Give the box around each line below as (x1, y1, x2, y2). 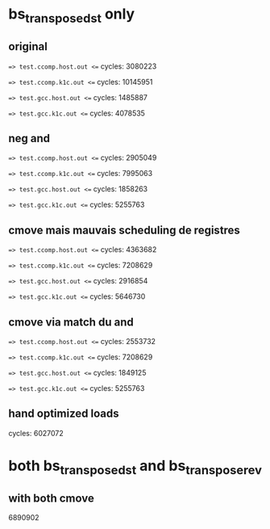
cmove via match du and (8, 315, 135, 329)
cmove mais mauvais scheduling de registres (8, 223, 240, 237)
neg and (8, 131, 51, 145)
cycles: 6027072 (8, 428, 64, 438)
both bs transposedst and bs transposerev (8, 457, 262, 477)
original (8, 40, 48, 53)
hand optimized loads (8, 407, 119, 421)
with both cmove (8, 492, 94, 506)
